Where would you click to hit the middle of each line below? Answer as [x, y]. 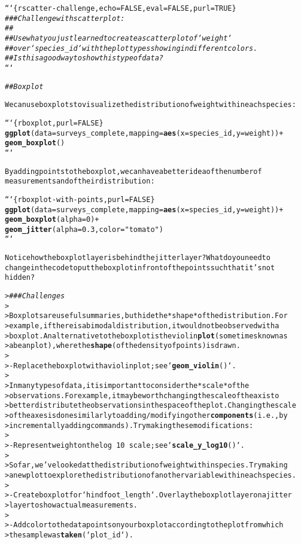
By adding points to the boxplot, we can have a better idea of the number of [133, 171]
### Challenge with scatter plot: [65, 18]
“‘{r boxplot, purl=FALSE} [54, 123]
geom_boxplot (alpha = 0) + [52, 220]
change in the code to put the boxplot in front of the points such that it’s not [140, 268]
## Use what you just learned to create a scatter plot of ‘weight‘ [118, 38]
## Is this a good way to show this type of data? [84, 58]
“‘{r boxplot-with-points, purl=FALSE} [80, 199]
